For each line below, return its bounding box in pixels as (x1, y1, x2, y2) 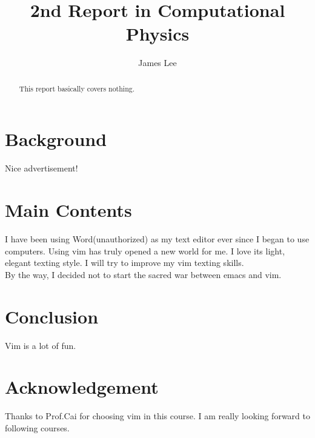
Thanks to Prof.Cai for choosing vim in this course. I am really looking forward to (5, 410, 310, 422)
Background (5, 127, 107, 151)
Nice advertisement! (5, 162, 78, 174)
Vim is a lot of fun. (5, 339, 76, 351)
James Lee (138, 56, 177, 69)
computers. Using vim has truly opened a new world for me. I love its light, (5, 244, 285, 257)
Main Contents (5, 197, 132, 222)
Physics (125, 21, 190, 46)
